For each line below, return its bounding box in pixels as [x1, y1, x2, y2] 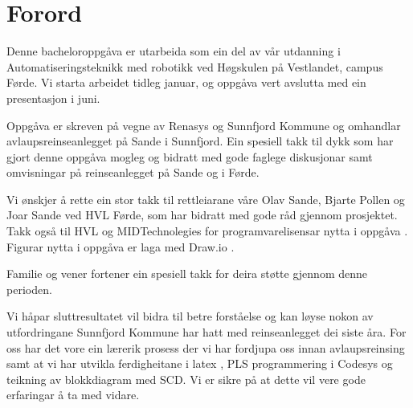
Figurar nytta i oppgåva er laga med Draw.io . [6, 238, 235, 255]
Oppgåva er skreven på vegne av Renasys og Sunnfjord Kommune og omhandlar [6, 116, 401, 133]
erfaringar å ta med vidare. [6, 386, 140, 403]
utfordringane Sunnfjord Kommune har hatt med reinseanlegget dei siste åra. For [6, 324, 407, 341]
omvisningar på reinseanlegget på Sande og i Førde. [6, 164, 260, 181]
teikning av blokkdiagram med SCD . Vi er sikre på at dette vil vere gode [6, 370, 366, 387]
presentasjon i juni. [6, 89, 100, 106]
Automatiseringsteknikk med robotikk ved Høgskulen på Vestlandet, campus [6, 58, 383, 75]
